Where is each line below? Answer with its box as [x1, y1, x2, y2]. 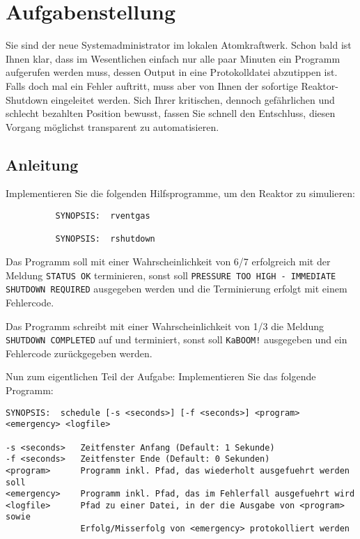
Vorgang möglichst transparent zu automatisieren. [6, 119, 219, 134]
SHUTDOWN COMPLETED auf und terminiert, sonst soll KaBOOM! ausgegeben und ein [6, 332, 347, 347]
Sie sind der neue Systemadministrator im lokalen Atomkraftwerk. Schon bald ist [6, 38, 352, 52]
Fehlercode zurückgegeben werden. [6, 345, 152, 360]
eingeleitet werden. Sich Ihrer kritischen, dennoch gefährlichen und [51, 92, 335, 107]
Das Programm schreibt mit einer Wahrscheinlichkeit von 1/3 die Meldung [6, 318, 324, 333]
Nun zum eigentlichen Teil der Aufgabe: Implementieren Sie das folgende [6, 369, 316, 384]
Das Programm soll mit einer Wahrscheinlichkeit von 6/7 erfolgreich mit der [6, 254, 331, 269]
